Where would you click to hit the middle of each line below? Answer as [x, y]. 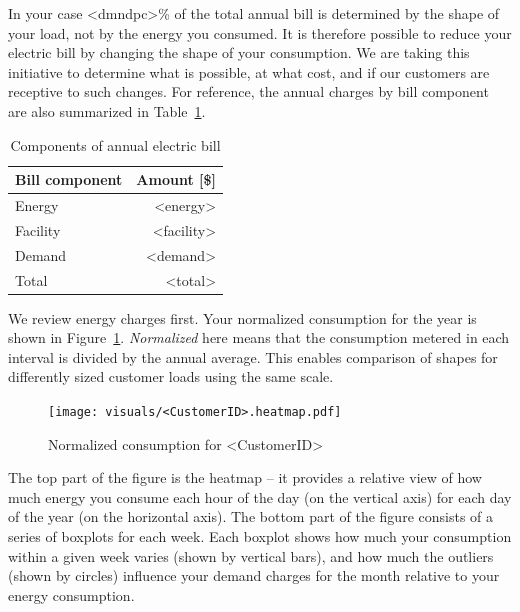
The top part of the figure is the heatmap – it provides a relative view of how [245, 477]
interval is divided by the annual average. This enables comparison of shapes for [253, 356]
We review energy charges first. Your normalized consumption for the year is [242, 317]
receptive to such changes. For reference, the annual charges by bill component [248, 91]
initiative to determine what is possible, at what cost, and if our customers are [249, 71]
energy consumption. [71, 594]
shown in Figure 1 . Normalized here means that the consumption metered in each [259, 337]
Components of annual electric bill [115, 144]
